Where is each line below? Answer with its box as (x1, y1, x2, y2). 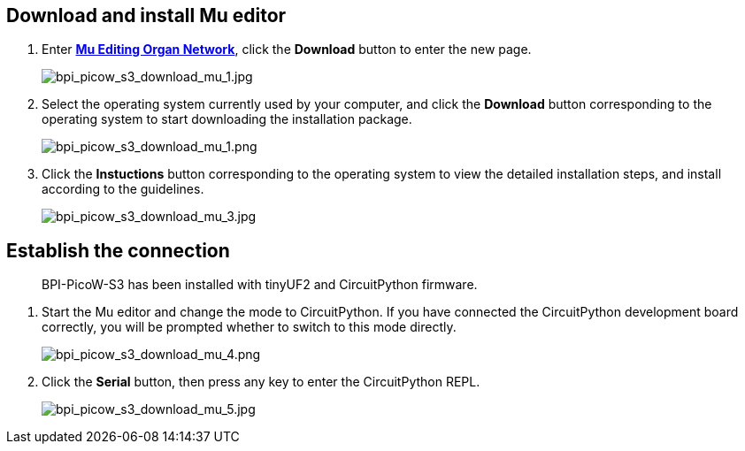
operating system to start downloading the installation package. (42, 111, 412, 127)
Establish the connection (6, 239, 230, 262)
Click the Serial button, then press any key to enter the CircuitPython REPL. (42, 374, 480, 390)
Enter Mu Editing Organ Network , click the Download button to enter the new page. (42, 42, 532, 57)
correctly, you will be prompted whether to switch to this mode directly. (42, 319, 457, 335)
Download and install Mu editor (6, 4, 287, 27)
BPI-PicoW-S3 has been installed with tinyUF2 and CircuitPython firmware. (42, 277, 478, 293)
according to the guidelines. (42, 181, 204, 197)
